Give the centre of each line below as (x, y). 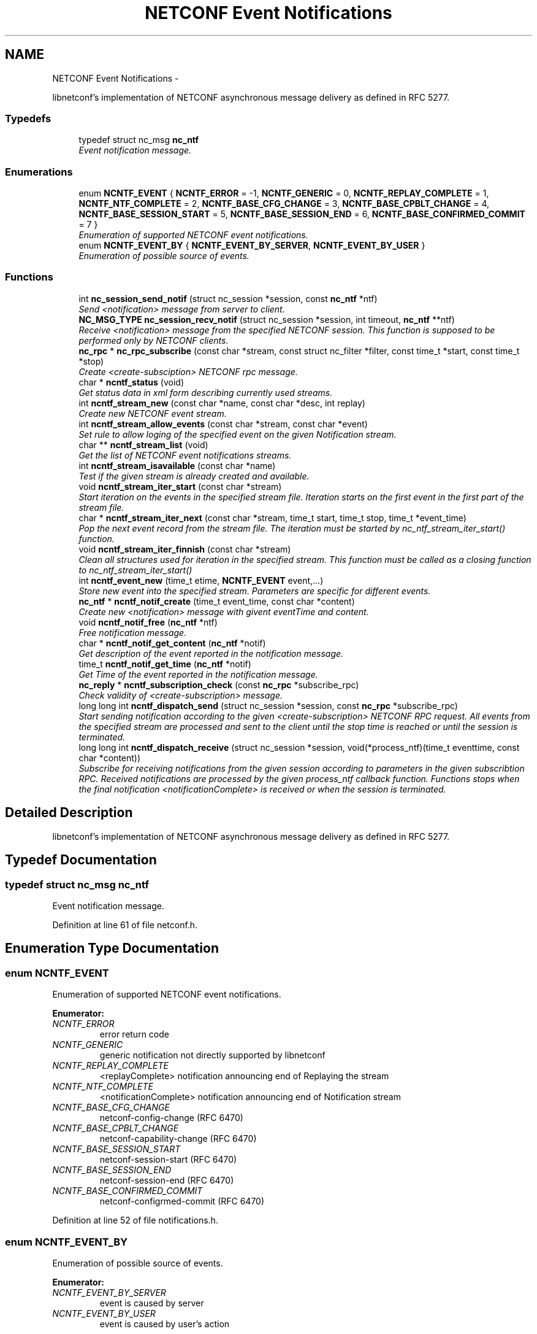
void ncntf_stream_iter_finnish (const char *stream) (185, 549)
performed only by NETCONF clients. (154, 340)
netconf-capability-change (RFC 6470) (178, 1139)
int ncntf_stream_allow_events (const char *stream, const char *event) (223, 424)
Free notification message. (133, 632)
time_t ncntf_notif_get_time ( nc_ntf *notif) (165, 664)
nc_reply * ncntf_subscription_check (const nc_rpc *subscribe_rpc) (219, 684)
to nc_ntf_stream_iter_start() (135, 570)
